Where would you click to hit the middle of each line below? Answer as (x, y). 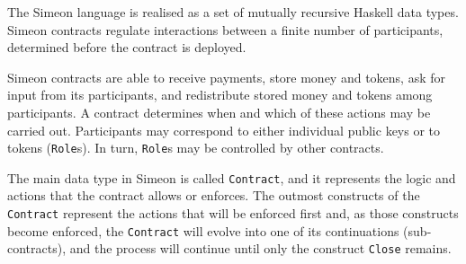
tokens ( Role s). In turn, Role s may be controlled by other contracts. (196, 148)
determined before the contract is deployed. (127, 47)
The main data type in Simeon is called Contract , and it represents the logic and (232, 177)
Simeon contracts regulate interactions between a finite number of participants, (225, 29)
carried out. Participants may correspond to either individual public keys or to (224, 130)
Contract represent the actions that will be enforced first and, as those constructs (233, 213)
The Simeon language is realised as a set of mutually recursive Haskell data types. (233, 12)
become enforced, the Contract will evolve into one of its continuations (203, 230)
